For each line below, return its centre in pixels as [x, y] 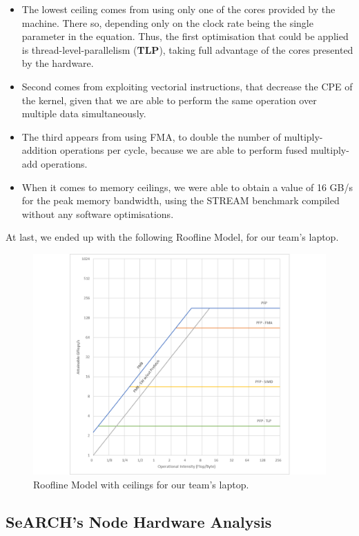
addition [39, 150]
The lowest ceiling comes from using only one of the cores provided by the [178, 9]
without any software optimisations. [98, 214]
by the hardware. [58, 63]
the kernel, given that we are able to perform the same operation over [169, 100]
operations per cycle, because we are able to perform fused [184, 150]
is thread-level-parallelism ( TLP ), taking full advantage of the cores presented [187, 49]
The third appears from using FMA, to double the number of [151, 136]
